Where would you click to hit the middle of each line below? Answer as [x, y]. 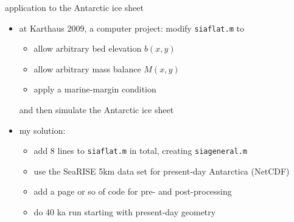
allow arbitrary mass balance [87, 68]
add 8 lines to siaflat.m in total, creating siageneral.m [140, 151]
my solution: [42, 130]
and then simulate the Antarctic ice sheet [96, 110]
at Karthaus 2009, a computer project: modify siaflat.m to [131, 28]
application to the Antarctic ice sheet [74, 7]
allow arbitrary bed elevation [88, 48]
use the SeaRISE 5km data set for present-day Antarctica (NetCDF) [162, 171]
